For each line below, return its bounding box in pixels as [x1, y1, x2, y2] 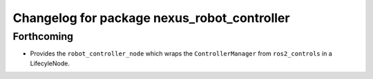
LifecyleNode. [30, 59, 70, 67]
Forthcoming [12, 30, 74, 43]
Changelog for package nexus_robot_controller [12, 10, 290, 25]
